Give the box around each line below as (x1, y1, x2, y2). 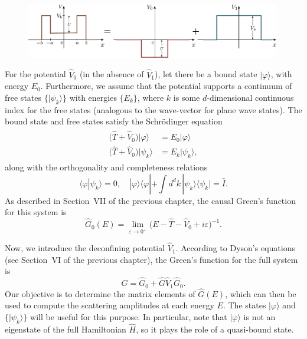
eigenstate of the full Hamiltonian (5, 323, 126, 335)
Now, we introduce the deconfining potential (5, 242, 165, 254)
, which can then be (225, 287, 296, 299)
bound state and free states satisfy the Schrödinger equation (5, 115, 223, 127)
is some (173, 91, 200, 103)
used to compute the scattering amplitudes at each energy (5, 299, 214, 311)
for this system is (5, 206, 67, 218)
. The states (223, 299, 266, 311)
